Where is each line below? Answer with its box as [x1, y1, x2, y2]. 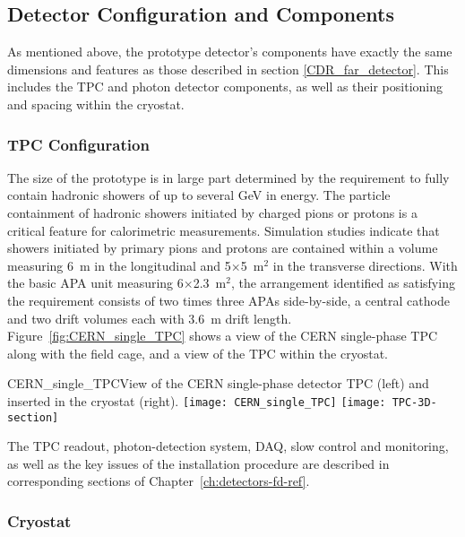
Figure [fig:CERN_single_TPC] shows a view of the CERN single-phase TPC [7, 326, 438, 345]
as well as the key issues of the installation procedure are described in [7, 454, 390, 472]
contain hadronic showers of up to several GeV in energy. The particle [7, 186, 391, 204]
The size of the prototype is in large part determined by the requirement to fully [7, 168, 450, 186]
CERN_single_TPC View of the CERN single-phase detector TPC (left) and [7, 374, 429, 393]
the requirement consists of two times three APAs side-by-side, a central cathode [7, 290, 450, 309]
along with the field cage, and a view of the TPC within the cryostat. [7, 343, 388, 362]
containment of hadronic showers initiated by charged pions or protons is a [7, 203, 418, 221]
